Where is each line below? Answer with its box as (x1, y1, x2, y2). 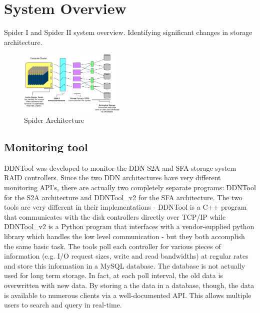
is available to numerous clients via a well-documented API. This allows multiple (4, 290, 251, 300)
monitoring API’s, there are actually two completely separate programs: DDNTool (4, 182, 256, 193)
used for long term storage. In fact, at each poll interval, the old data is (4, 270, 223, 281)
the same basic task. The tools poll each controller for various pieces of (4, 241, 221, 251)
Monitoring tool (4, 139, 88, 155)
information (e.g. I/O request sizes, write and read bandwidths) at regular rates (4, 251, 248, 261)
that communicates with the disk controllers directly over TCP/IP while (4, 211, 226, 222)
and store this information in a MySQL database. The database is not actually (4, 260, 245, 271)
